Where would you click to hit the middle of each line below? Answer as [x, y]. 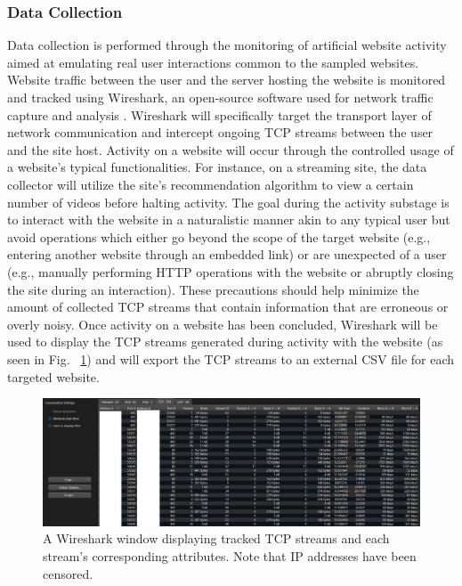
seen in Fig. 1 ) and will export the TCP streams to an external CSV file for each [231, 358]
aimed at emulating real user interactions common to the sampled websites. [213, 62]
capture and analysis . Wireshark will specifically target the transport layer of [219, 114]
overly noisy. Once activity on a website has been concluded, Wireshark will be [223, 324]
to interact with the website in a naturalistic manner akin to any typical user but [229, 220]
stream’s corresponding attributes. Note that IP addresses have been [230, 555]
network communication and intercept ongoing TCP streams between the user [220, 132]
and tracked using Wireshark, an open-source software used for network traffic [220, 97]
